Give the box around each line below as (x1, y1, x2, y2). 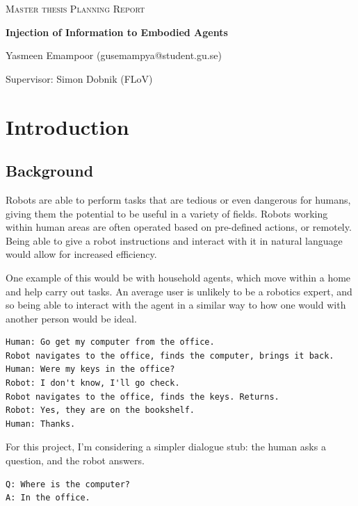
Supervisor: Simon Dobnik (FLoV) (6, 71, 153, 85)
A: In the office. (6, 493, 90, 503)
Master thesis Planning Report (6, 1, 145, 15)
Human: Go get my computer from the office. (6, 337, 215, 348)
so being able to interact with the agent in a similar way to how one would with (6, 297, 346, 312)
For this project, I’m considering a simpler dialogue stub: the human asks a (6, 439, 326, 454)
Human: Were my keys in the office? (6, 364, 175, 375)
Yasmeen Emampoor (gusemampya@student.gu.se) (6, 48, 222, 63)
